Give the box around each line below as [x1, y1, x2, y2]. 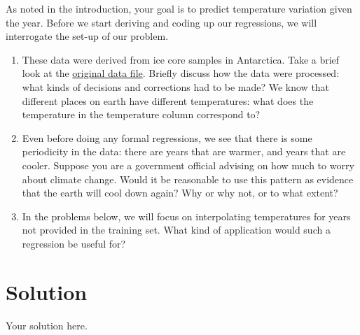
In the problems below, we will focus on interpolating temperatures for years [22, 208, 351, 223]
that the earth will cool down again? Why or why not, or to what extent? [22, 185, 338, 200]
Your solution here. [6, 318, 88, 332]
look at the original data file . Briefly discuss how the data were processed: [22, 66, 340, 80]
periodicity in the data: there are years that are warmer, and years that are [22, 144, 346, 159]
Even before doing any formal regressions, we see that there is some [22, 130, 312, 145]
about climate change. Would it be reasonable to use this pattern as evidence [22, 171, 354, 186]
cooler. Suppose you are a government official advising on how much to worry [22, 157, 354, 172]
